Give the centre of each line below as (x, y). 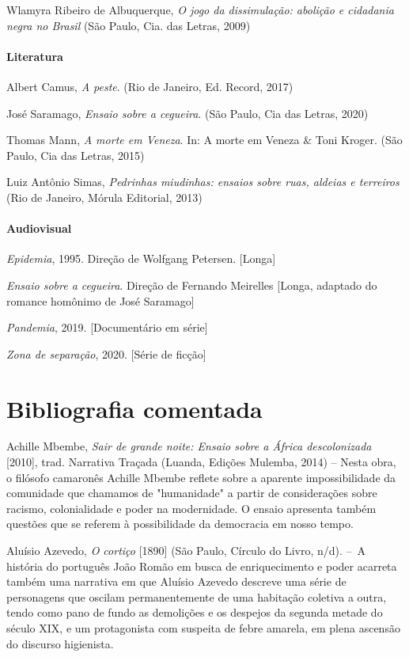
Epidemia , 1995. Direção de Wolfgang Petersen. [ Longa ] (141, 258)
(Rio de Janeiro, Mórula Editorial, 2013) (104, 197)
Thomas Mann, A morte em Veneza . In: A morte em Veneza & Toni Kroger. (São (204, 140)
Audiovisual (39, 228)
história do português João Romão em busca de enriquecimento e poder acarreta (202, 566)
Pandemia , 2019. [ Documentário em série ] (107, 327)
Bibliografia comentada (134, 408)
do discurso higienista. (60, 643)
